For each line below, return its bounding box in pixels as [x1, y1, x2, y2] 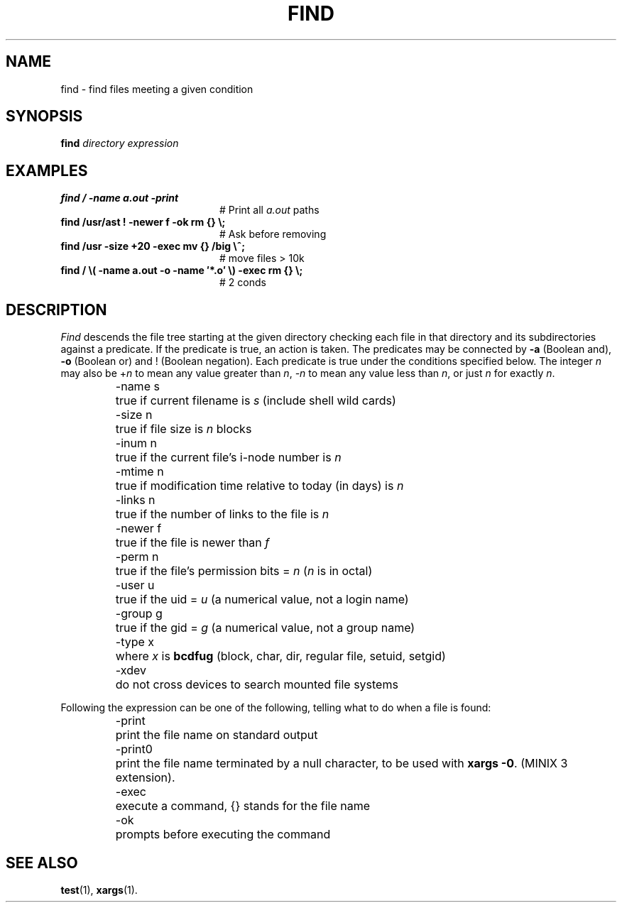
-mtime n [115, 464, 164, 479]
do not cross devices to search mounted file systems [115, 677, 398, 692]
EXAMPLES [6, 161, 88, 180]
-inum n [115, 436, 157, 451]
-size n [115, 407, 153, 422]
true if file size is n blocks [115, 422, 252, 437]
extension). [115, 770, 175, 785]
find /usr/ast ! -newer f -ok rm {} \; [60, 216, 226, 229]
